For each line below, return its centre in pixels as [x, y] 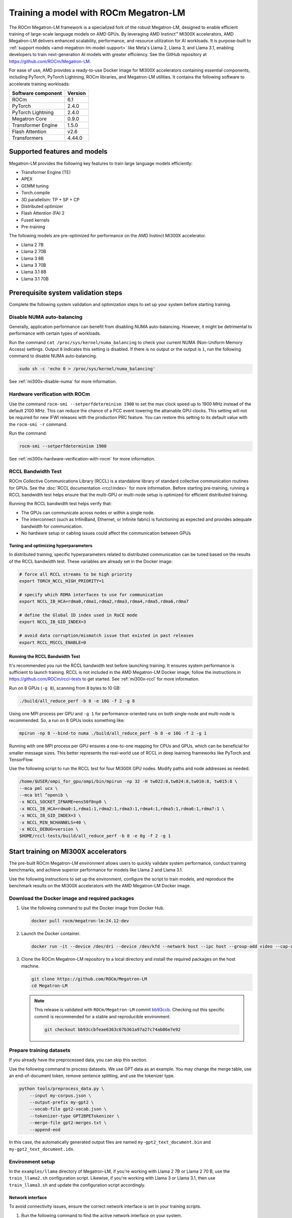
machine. [30, 966]
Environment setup [32, 1161]
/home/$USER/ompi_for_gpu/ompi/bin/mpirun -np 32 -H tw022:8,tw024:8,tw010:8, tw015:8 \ [128, 781]
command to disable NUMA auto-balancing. [53, 356]
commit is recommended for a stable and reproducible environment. [103, 1016]
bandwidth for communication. [52, 526]
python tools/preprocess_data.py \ [62, 1089]
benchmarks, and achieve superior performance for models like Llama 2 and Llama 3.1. [96, 870]
